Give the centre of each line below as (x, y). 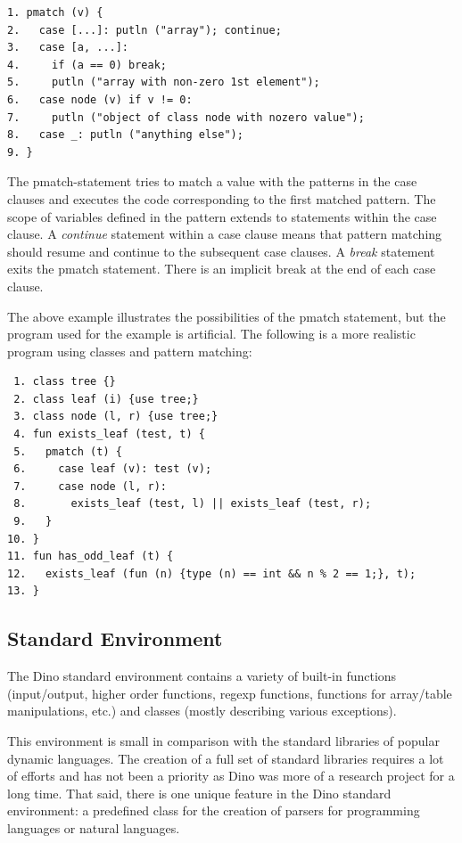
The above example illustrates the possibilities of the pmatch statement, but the (227, 316)
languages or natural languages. (94, 827)
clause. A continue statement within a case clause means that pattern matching (225, 234)
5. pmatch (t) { (68, 451)
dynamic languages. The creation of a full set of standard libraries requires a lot (226, 758)
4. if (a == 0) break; (87, 65)
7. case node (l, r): (90, 486)
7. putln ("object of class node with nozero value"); (186, 117)
